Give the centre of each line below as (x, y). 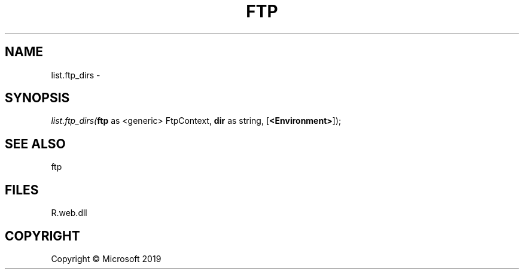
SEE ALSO (35, 144)
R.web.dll (69, 213)
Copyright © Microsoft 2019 (106, 258)
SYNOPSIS (37, 98)
